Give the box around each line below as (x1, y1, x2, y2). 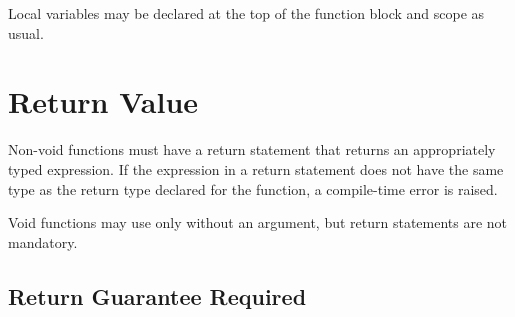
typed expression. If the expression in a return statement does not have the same (8, 158, 504, 179)
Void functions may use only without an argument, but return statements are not (8, 212, 508, 233)
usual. (8, 22, 44, 43)
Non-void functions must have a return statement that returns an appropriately (8, 139, 496, 160)
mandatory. (8, 231, 78, 252)
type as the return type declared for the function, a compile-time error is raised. (8, 178, 498, 199)
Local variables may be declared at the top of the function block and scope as (8, 3, 485, 23)
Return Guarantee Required (8, 280, 307, 311)
